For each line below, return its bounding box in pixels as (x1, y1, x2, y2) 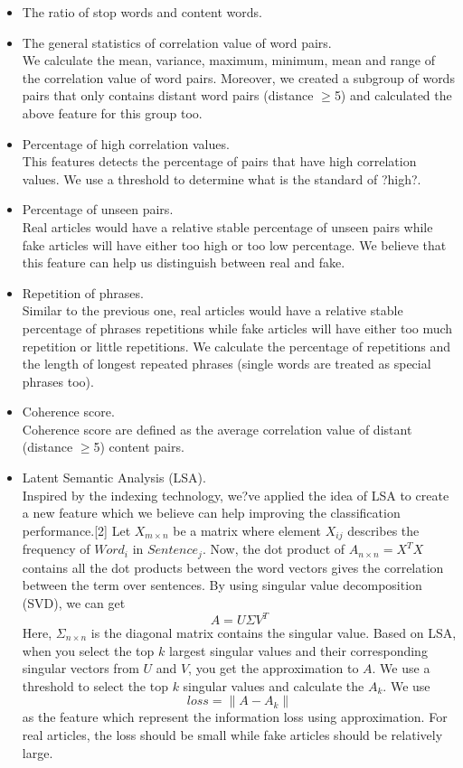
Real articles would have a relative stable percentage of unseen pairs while (22, 217, 433, 236)
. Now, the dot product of (202, 539, 345, 558)
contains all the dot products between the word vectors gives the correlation (22, 557, 444, 576)
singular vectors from (22, 659, 139, 678)
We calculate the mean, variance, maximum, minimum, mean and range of (22, 51, 436, 70)
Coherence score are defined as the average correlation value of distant (22, 419, 412, 438)
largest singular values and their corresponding (168, 641, 428, 660)
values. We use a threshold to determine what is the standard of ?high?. (22, 169, 421, 188)
